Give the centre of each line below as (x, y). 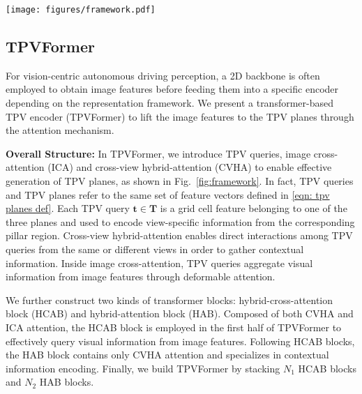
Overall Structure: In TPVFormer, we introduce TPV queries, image (158, 153)
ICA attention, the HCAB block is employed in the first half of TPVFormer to (174, 327)
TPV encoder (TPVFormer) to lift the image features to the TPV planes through (180, 116)
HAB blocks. (67, 382)
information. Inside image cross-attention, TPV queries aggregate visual (159, 263)
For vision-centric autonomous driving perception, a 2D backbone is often (163, 75)
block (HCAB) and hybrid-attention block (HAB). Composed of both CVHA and (180, 313)
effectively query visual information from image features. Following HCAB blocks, (180, 341)
